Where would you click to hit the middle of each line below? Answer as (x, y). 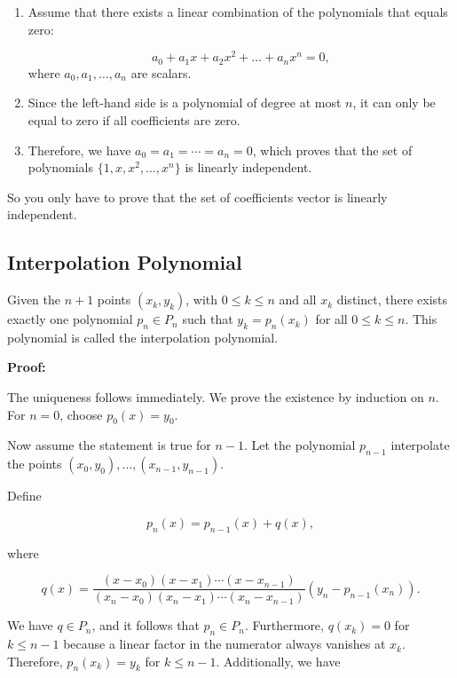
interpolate (420, 445)
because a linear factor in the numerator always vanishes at (225, 644)
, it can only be (394, 102)
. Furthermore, (284, 625)
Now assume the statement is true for (109, 445)
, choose (81, 414)
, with (202, 300)
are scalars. (161, 72)
